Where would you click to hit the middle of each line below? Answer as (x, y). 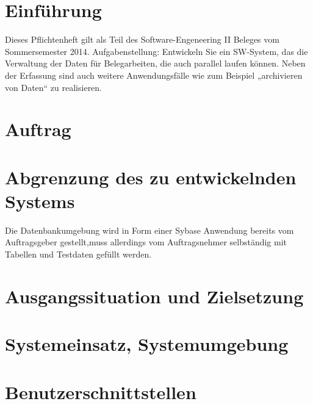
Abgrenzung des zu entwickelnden (151, 177)
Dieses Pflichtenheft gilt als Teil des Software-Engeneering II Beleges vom (142, 39)
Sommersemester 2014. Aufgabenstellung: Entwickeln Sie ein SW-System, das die (156, 51)
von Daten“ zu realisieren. (54, 87)
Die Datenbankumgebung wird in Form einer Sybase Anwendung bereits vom (149, 230)
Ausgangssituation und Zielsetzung (154, 296)
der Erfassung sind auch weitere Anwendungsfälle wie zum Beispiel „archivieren (154, 75)
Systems (40, 200)
